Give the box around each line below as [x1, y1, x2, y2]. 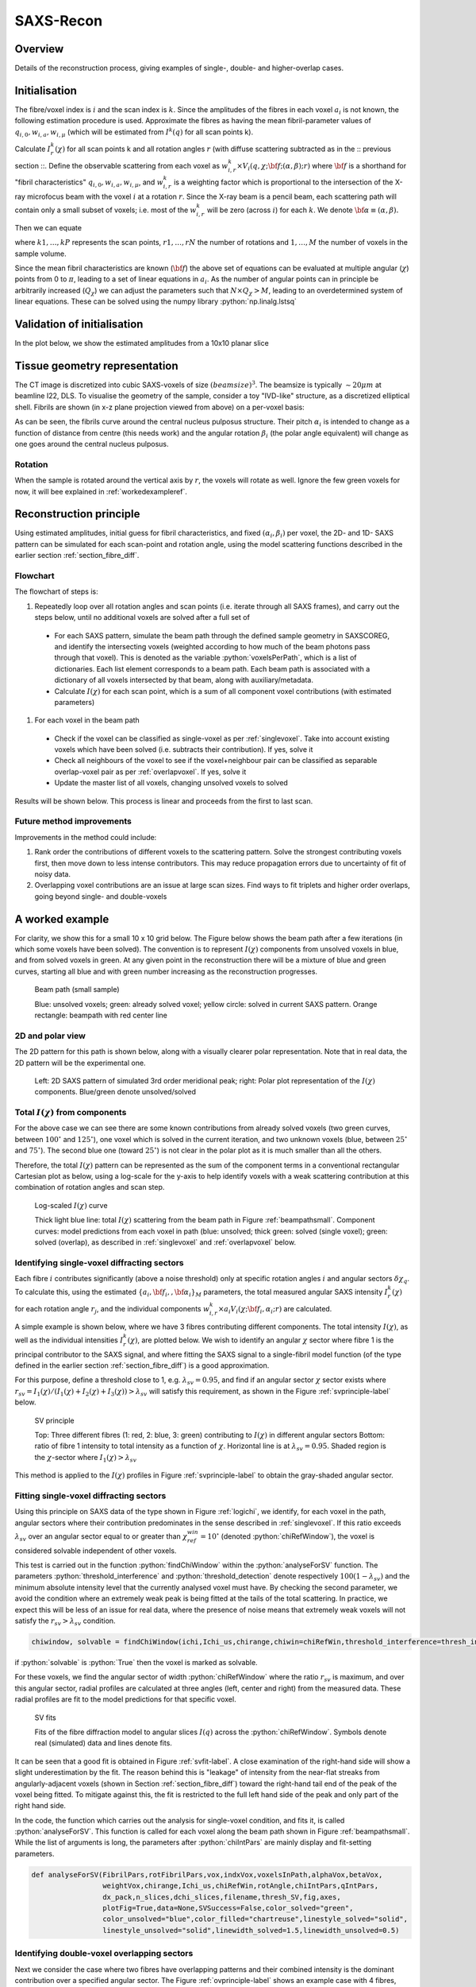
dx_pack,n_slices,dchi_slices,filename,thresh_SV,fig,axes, [102, 1892, 341, 1901]
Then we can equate [14, 223, 83, 232]
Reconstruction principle [14, 507, 140, 521]
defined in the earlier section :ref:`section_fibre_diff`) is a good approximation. [14, 1361, 270, 1370]
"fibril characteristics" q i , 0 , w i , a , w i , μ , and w [14, 177, 164, 188]
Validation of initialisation [14, 318, 144, 331]
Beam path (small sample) [34, 985, 120, 994]
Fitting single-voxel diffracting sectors [14, 1490, 167, 1501]
